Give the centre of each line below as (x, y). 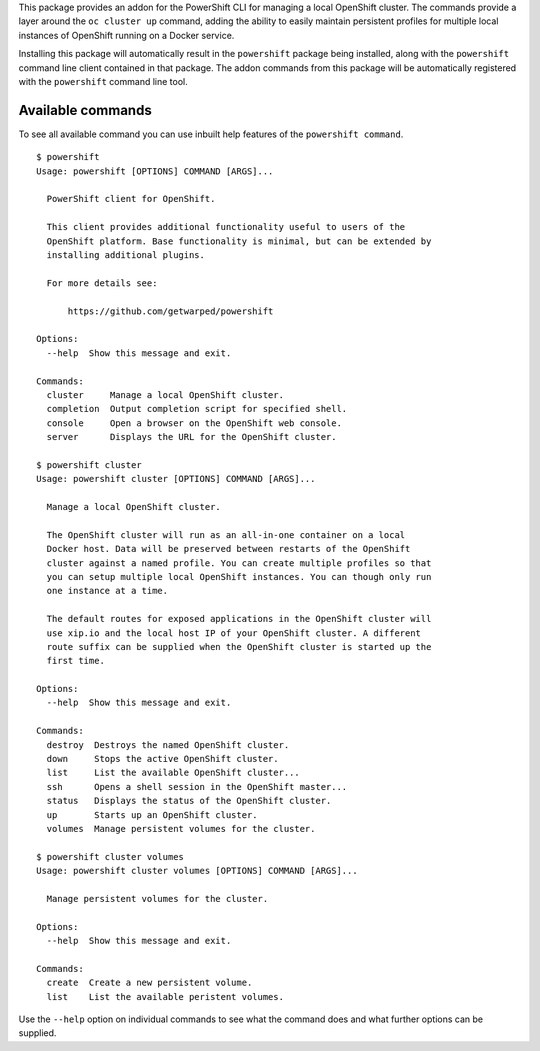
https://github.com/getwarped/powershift (170, 311)
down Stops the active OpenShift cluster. (162, 759)
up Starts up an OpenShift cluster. (152, 814)
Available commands (85, 110)
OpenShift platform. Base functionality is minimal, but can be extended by (239, 241)
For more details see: (102, 283)
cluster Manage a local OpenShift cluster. (165, 394)
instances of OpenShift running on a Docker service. (126, 35)
